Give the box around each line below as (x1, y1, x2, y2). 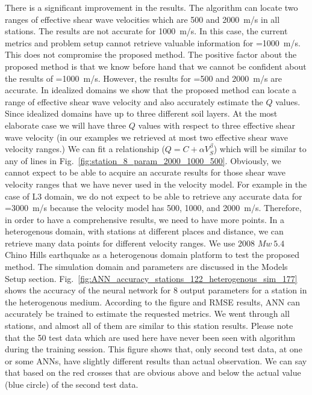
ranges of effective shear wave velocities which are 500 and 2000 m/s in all (5, 13, 280, 25)
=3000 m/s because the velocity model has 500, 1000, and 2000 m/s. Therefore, (5, 201, 302, 214)
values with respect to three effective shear (138, 118, 296, 131)
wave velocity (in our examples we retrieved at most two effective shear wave (5, 130, 289, 143)
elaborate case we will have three (5, 118, 126, 131)
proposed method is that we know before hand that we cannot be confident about (5, 60, 307, 72)
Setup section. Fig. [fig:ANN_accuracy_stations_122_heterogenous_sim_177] (5, 272, 298, 284)
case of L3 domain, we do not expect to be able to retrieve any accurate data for (5, 189, 302, 202)
